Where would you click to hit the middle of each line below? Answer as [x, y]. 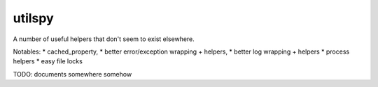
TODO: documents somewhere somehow [72, 74]
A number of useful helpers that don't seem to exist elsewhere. [104, 39]
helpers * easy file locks [48, 61]
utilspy [33, 18]
